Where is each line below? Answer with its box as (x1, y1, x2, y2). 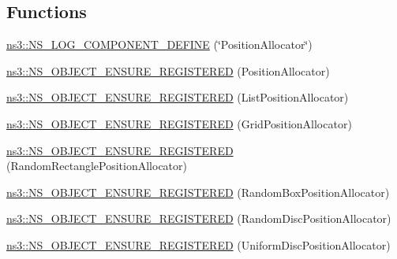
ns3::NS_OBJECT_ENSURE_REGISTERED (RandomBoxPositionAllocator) (6, 183, 390, 200)
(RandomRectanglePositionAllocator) (6, 157, 187, 174)
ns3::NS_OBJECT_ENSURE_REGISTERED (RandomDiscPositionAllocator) (6, 210, 391, 227)
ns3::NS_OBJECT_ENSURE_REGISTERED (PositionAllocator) (6, 62, 330, 79)
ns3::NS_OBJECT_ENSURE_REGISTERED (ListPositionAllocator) (6, 89, 349, 105)
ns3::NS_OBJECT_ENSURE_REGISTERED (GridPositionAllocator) (6, 115, 352, 131)
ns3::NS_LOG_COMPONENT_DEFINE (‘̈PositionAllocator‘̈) (6, 36, 313, 53)
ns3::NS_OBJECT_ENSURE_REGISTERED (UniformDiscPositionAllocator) (6, 236, 391, 253)
